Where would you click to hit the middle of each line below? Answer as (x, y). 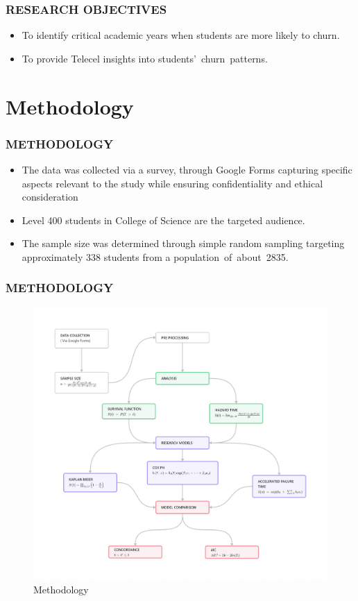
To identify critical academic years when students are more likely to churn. (181, 35)
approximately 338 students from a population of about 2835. (155, 256)
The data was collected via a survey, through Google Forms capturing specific (187, 169)
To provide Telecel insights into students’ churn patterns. (145, 58)
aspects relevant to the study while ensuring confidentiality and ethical (172, 183)
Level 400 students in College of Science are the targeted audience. (163, 220)
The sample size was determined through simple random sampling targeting (183, 243)
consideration (50, 197)
